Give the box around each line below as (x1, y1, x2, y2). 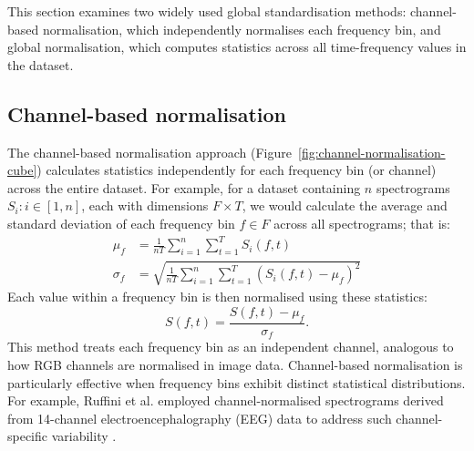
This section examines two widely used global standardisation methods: (7, 2, 407, 20)
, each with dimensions (81, 196, 209, 215)
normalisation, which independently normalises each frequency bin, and (42, 19, 441, 38)
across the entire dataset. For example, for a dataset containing (7, 178, 361, 197)
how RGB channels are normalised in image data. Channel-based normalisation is (7, 354, 463, 374)
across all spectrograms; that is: (273, 213, 450, 232)
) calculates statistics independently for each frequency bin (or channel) (36, 160, 437, 179)
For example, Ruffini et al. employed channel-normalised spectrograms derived (7, 391, 444, 410)
